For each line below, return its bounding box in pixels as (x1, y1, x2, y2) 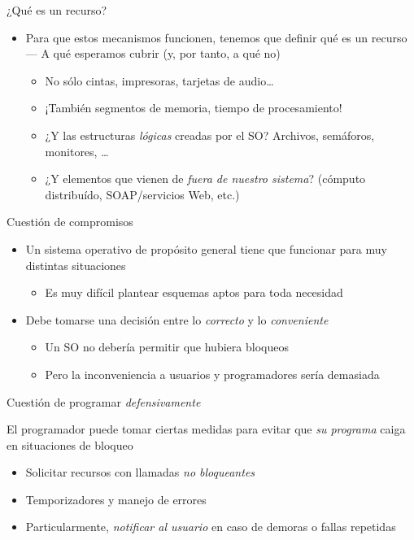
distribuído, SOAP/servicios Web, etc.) (45, 185, 240, 202)
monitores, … (45, 142, 109, 159)
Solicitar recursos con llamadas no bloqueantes (25, 464, 255, 481)
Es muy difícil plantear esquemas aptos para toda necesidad (45, 284, 343, 301)
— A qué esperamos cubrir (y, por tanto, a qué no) (25, 45, 281, 62)
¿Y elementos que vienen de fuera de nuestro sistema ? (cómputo (45, 170, 366, 187)
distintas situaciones (25, 256, 126, 273)
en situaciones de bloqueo (7, 436, 133, 453)
